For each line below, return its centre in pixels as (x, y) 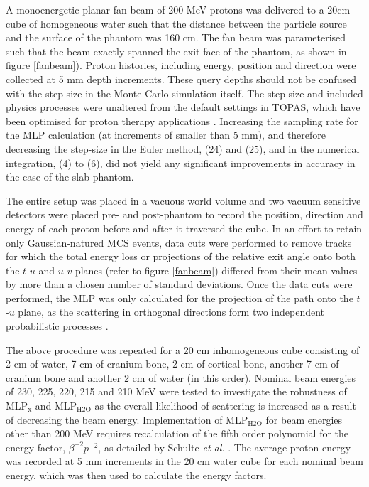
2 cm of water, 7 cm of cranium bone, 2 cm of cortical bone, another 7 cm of (172, 364)
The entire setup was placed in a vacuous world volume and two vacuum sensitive (183, 200)
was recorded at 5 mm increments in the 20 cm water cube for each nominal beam (184, 461)
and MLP (56, 406)
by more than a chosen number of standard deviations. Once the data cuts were (179, 284)
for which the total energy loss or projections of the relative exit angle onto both (181, 256)
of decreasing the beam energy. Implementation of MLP (127, 419)
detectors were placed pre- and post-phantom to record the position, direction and (184, 214)
